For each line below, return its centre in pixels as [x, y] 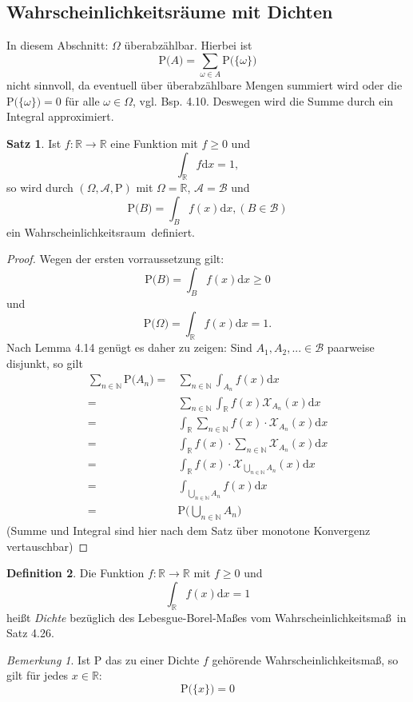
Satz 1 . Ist [34, 143]
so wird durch [40, 187]
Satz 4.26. [30, 633]
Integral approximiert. [60, 116]
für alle [82, 100]
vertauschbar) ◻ [48, 546]
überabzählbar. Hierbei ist [188, 45]
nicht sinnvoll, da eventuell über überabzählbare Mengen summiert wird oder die [205, 85]
